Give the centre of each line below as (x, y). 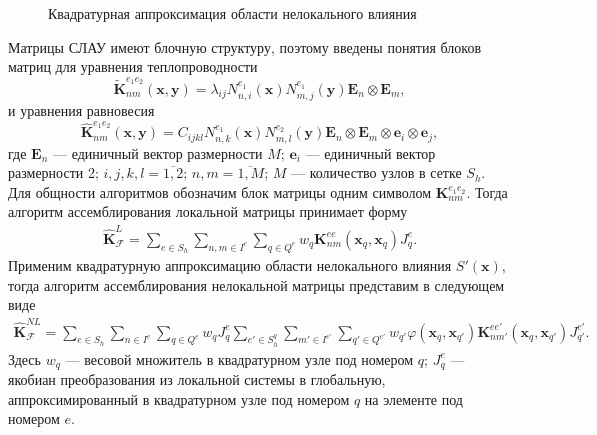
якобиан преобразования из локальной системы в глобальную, (197, 378)
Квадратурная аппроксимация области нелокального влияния (232, 13)
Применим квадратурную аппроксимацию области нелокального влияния (230, 264)
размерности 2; (53, 172)
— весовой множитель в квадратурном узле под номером (239, 358)
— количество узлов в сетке (376, 172)
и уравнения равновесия (81, 109)
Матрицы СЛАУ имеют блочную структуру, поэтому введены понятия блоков (245, 46)
